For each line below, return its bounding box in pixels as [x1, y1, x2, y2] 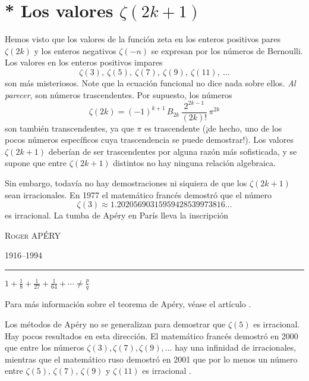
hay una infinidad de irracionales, [175, 341, 297, 354]
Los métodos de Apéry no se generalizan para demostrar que [5, 317, 226, 330]
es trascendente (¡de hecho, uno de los [144, 121, 282, 134]
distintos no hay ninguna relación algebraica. [113, 157, 276, 169]
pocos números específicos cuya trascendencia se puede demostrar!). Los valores [5, 133, 294, 146]
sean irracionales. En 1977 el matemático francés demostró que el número [5, 188, 272, 201]
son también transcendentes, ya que [5, 121, 134, 134]
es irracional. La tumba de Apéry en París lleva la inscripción [5, 209, 229, 221]
